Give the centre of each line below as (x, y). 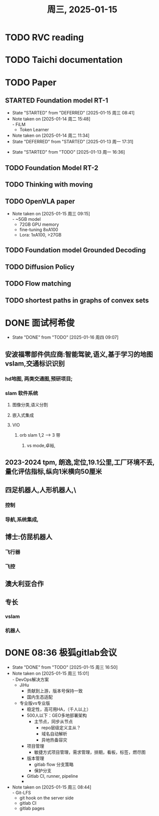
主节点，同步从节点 (54, 721)
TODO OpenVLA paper (40, 201)
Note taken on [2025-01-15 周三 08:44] (52, 787)
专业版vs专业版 (35, 703)
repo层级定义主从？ (61, 727)
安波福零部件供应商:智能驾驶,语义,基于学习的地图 (79, 354)
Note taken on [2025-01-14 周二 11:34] (51, 135)
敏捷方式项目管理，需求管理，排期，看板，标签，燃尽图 (90, 752)
